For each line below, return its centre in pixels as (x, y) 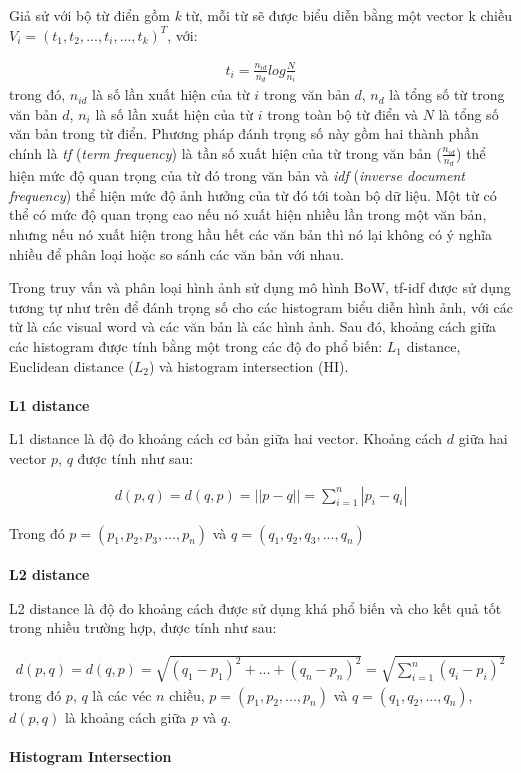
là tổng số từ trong (447, 94)
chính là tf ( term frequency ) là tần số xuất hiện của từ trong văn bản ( (225, 152)
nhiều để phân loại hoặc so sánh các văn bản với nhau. (177, 253)
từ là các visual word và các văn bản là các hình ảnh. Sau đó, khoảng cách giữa (253, 326)
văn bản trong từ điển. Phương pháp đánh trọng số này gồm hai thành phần (244, 133)
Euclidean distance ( (71, 365)
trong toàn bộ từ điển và (343, 113)
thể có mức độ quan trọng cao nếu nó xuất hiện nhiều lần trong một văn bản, (248, 214)
